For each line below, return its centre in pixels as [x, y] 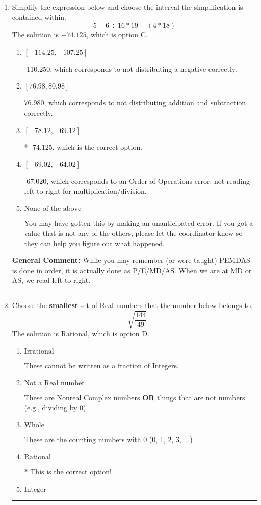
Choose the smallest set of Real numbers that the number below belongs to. [132, 305]
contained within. [39, 17]
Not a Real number [54, 383]
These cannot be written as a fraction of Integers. [101, 365]
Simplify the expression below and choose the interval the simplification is [127, 7]
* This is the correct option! [68, 471]
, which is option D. [118, 333]
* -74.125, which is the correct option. [83, 147]
